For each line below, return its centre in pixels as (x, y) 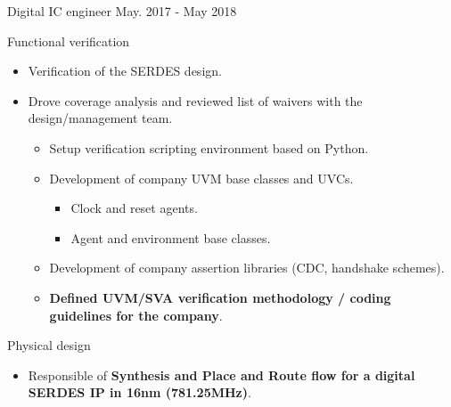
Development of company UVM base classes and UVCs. (201, 178)
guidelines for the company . (136, 315)
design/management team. (100, 118)
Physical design (49, 345)
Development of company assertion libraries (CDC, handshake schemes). (247, 268)
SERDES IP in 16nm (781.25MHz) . (139, 392)
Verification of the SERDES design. (125, 71)
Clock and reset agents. (134, 208)
